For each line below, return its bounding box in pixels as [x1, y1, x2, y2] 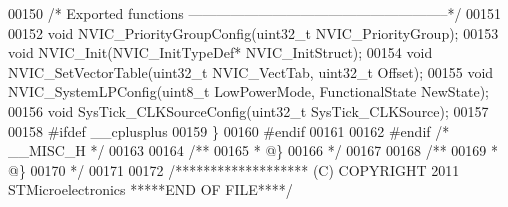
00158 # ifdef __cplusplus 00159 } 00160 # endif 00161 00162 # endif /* [8, 120, 450, 141]
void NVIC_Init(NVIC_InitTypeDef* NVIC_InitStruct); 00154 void [8, 42, 433, 63]
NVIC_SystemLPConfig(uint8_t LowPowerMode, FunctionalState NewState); [8, 81, 490, 102]
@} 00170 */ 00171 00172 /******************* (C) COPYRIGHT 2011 [8, 159, 460, 180]
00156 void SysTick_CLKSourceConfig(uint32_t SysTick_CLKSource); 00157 [8, 100, 489, 121]
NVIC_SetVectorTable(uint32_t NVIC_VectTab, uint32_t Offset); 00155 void [8, 61, 494, 82]
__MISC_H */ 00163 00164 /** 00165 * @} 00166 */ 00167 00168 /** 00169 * [8, 140, 498, 161]
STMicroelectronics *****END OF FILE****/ [8, 179, 293, 200]
